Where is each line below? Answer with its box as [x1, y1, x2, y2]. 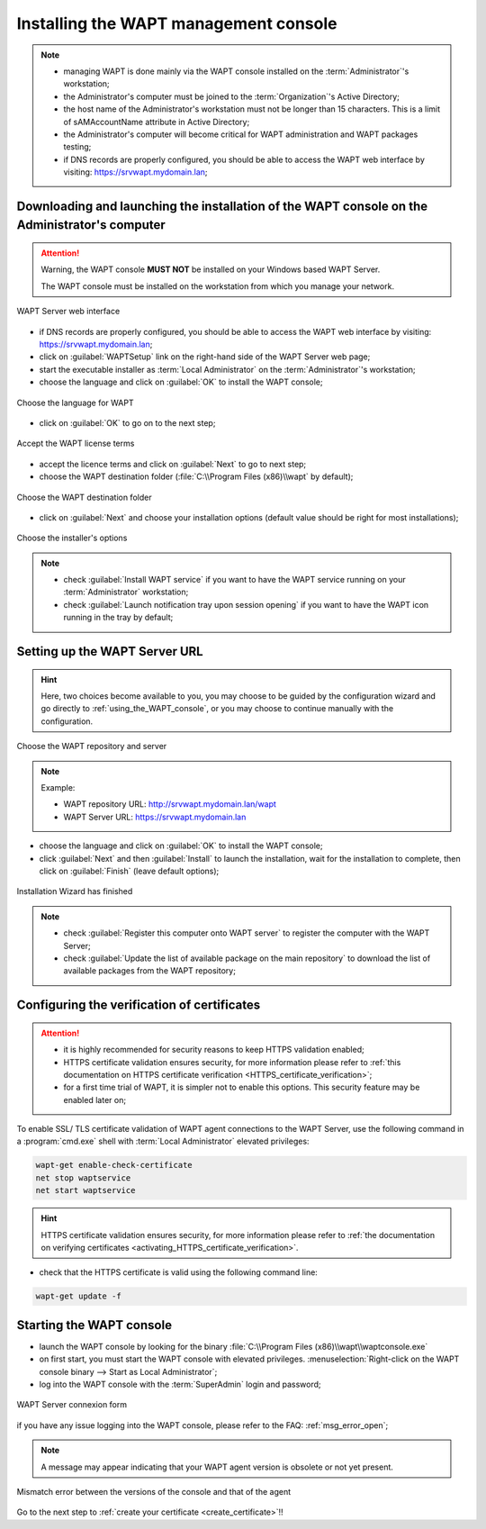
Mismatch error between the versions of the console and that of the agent [16, 1486, 292, 1497]
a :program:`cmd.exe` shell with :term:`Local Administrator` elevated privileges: [16, 1135, 310, 1147]
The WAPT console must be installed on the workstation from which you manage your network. [40, 280, 395, 292]
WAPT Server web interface [16, 306, 121, 317]
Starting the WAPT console [16, 1317, 173, 1333]
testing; [63, 141, 92, 152]
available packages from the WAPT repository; [63, 965, 236, 976]
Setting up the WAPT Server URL [16, 644, 203, 659]
